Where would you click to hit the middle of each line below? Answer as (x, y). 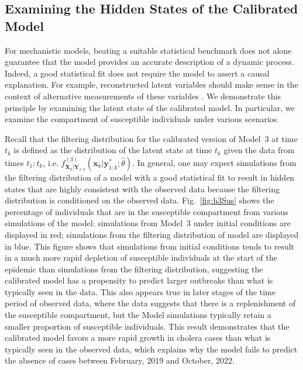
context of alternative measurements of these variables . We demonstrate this (143, 96)
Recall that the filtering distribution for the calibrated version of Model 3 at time (151, 138)
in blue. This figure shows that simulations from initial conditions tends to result (150, 246)
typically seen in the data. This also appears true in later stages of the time (140, 291)
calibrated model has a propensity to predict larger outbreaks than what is (139, 280)
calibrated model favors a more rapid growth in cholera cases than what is (138, 338)
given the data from (259, 150)
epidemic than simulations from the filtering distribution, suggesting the (134, 269)
